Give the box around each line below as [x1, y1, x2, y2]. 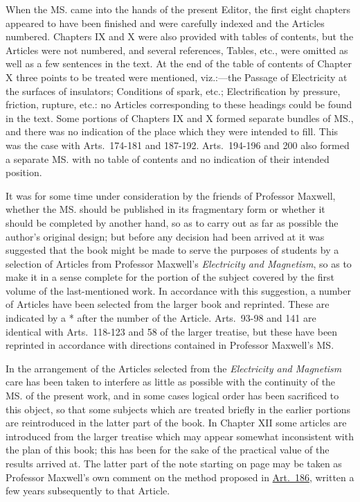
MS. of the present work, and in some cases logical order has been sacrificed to [6, 388, 339, 403]
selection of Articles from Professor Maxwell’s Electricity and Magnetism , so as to [6, 256, 352, 270]
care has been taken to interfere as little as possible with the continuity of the [6, 374, 336, 389]
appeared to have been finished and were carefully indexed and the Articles [6, 15, 325, 30]
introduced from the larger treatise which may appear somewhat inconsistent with [6, 429, 354, 443]
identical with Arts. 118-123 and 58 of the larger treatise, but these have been [6, 324, 338, 338]
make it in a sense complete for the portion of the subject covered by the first [6, 270, 334, 284]
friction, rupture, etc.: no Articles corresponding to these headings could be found [6, 97, 352, 112]
